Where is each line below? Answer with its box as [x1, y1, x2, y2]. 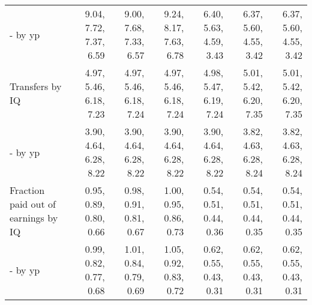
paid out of [10, 197, 56, 211]
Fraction [10, 183, 45, 197]
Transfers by [10, 79, 62, 93]
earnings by [10, 211, 58, 225]
